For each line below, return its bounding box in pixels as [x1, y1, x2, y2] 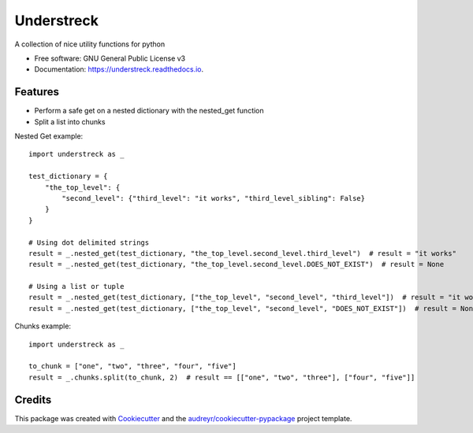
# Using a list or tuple [28, 282, 125, 291]
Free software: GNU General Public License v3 [34, 54, 186, 63]
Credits [14, 393, 52, 406]
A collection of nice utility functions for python [14, 39, 166, 49]
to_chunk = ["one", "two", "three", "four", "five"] [28, 362, 236, 371]
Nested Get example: [14, 131, 84, 141]
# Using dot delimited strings [28, 238, 150, 247]
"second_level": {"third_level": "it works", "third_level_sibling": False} [61, 194, 366, 202]
